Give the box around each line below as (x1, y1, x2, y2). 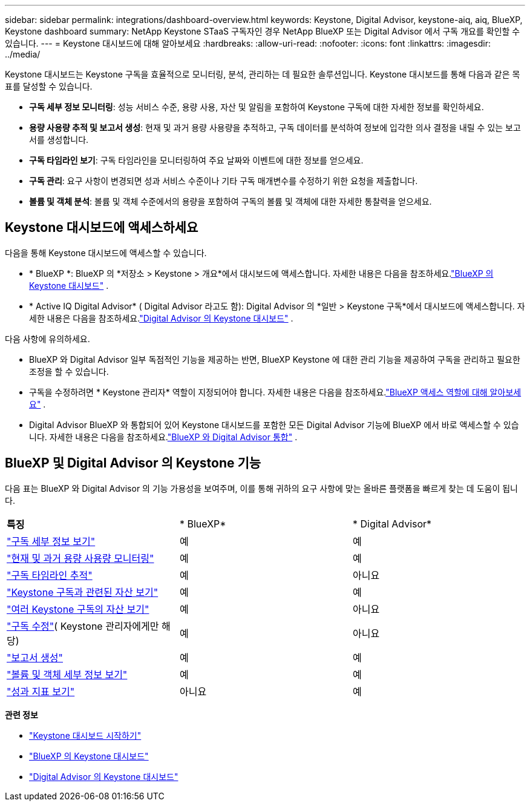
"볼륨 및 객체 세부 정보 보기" (7, 668, 128, 681)
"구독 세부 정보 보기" (7, 535, 96, 547)
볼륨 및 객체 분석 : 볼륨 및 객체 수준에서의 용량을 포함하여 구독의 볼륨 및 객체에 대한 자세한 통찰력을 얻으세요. (29, 196, 432, 206)
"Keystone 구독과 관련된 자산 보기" (7, 586, 159, 598)
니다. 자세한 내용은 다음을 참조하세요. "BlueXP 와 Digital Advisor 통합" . (29, 431, 298, 442)
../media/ (5, 49, 41, 59)
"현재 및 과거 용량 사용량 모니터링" (7, 552, 154, 564)
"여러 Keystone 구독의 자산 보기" (7, 603, 149, 615)
